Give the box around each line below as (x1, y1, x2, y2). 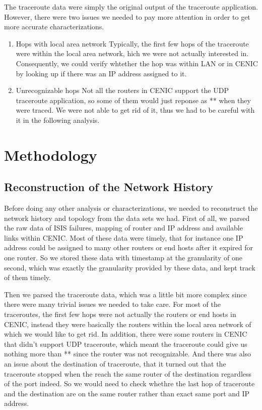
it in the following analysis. (16, 114, 100, 125)
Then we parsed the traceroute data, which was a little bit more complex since (4, 289, 247, 299)
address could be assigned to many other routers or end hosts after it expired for (4, 242, 253, 253)
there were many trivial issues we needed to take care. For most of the (4, 299, 221, 309)
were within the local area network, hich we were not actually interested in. (16, 48, 249, 59)
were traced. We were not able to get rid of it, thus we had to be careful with (16, 105, 255, 115)
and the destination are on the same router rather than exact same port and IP (4, 388, 250, 398)
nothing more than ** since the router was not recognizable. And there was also (4, 348, 251, 359)
